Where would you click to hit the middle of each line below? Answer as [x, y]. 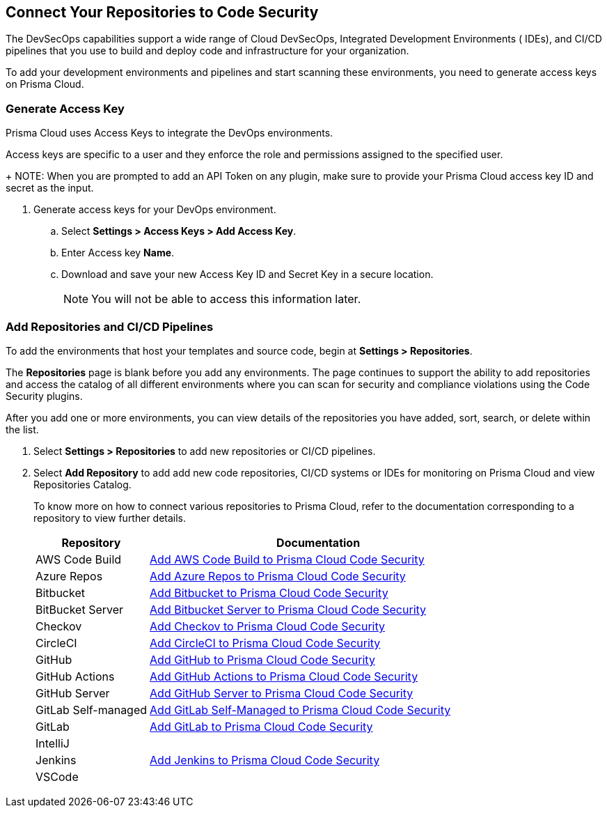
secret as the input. [50, 188]
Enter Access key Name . [118, 253]
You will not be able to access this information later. [226, 299]
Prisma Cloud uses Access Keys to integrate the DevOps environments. [170, 133]
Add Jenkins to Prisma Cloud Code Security [265, 760]
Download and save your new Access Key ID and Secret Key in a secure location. [247, 274]
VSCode [57, 776]
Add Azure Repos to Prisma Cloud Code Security [278, 576]
